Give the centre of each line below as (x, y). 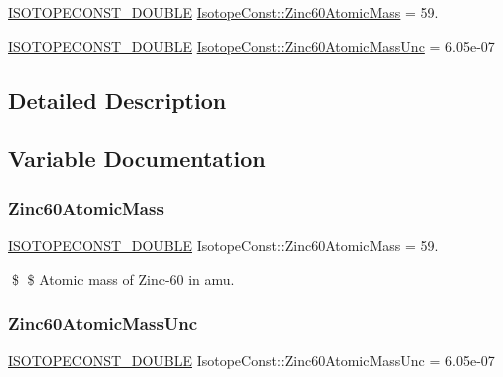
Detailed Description (117, 99)
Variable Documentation (137, 158)
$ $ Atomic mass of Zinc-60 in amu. (123, 278)
